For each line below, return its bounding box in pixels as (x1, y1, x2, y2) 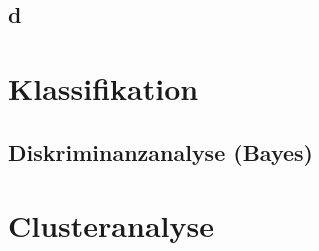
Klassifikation (8, 67, 199, 108)
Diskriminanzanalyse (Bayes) (8, 136, 313, 167)
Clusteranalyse (8, 205, 214, 246)
